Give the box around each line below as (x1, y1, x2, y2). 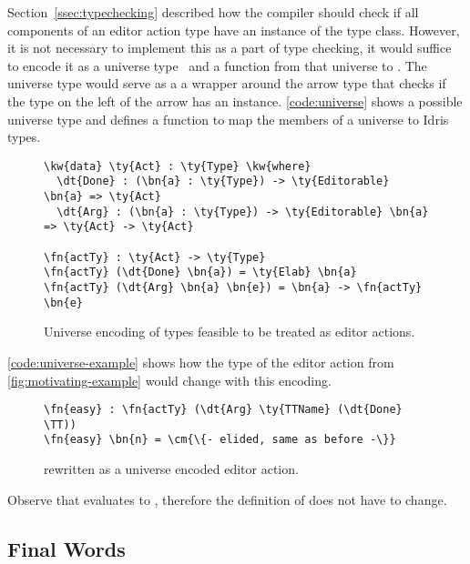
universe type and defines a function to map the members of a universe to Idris (7, 109, 449, 128)
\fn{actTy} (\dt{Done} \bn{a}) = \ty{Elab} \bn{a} (44, 266, 357, 279)
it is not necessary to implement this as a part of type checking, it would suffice (7, 38, 452, 57)
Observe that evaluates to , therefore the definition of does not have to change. (7, 489, 447, 509)
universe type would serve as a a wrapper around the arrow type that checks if (7, 74, 446, 93)
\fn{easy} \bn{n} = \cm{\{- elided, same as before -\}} (44, 433, 396, 447)
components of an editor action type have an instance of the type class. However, (7, 20, 460, 39)
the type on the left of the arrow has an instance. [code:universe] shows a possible (7, 91, 463, 110)
